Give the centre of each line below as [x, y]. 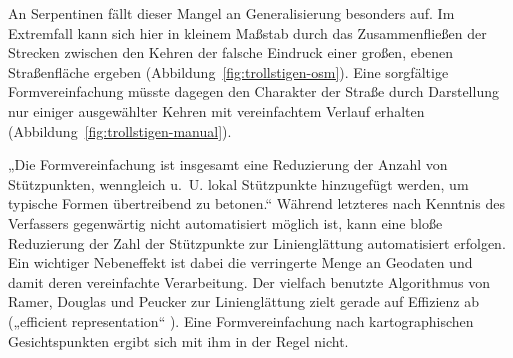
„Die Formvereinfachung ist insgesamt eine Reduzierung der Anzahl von [228, 164]
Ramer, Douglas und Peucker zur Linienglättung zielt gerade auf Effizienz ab [243, 301]
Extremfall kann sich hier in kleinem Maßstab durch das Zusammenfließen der [247, 32]
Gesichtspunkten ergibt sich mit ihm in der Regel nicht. [178, 340]
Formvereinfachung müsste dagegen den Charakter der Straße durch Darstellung [253, 91]
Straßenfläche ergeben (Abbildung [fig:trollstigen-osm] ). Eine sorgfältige [228, 71]
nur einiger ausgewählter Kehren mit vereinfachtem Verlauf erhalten [216, 110]
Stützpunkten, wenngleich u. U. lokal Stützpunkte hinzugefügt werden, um [238, 183]
